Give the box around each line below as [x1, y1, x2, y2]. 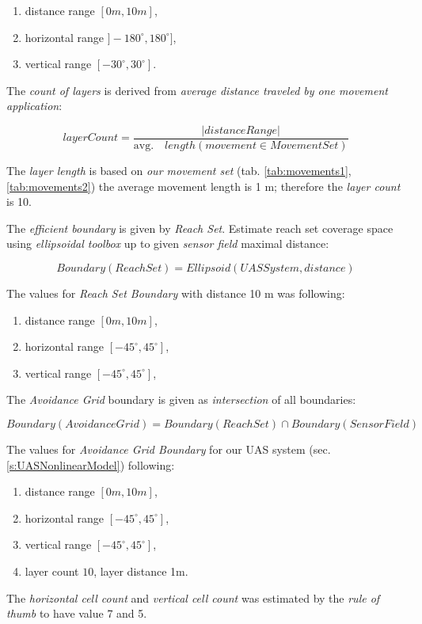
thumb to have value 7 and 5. [6, 605, 147, 622]
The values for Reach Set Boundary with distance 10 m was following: [6, 285, 345, 301]
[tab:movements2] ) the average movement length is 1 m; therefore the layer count [6, 177, 401, 194]
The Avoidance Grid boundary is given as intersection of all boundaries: [6, 391, 356, 408]
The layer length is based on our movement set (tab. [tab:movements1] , [6, 162, 352, 179]
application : [6, 97, 63, 114]
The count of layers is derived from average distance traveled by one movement [6, 82, 388, 98]
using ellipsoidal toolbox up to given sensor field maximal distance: [6, 235, 329, 252]
